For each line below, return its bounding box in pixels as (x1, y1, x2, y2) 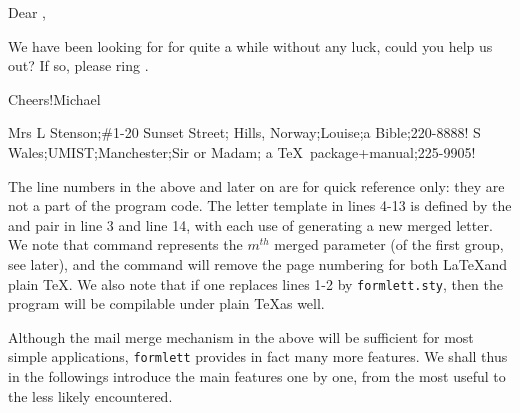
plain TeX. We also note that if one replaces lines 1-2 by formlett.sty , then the (8, 273, 503, 294)
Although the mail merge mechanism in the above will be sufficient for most (8, 326, 474, 347)
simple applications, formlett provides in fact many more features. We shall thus (8, 346, 508, 367)
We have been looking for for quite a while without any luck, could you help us (8, 35, 493, 56)
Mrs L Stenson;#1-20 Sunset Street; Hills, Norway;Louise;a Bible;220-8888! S (8, 122, 481, 143)
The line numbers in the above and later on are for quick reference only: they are (8, 175, 505, 196)
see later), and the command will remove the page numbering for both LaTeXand (8, 253, 507, 274)
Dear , (8, 2, 46, 22)
